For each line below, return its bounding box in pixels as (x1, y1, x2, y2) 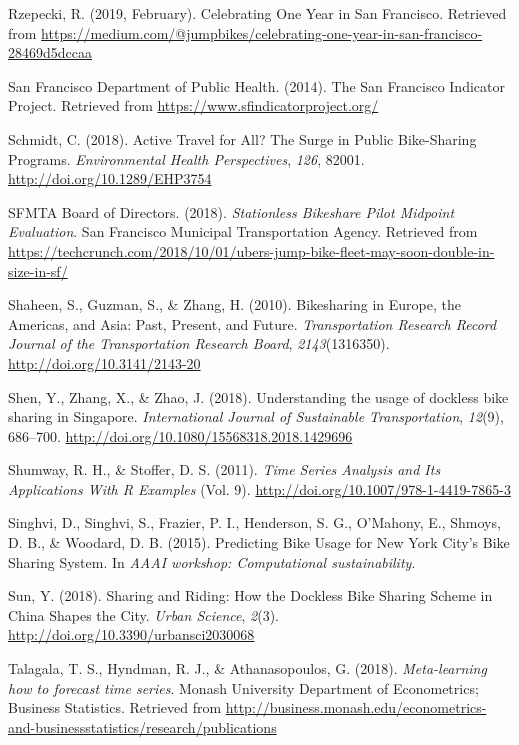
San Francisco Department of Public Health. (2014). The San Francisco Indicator (8, 75, 505, 96)
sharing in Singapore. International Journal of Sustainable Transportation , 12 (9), (8, 406, 504, 427)
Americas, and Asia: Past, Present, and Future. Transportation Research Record (8, 313, 497, 334)
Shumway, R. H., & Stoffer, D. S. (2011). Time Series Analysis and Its (8, 459, 441, 480)
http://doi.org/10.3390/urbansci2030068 (8, 624, 255, 645)
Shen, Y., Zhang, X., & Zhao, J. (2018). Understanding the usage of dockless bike (8, 386, 509, 407)
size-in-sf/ (8, 260, 68, 281)
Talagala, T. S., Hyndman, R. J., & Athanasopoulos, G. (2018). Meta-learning (8, 658, 487, 679)
